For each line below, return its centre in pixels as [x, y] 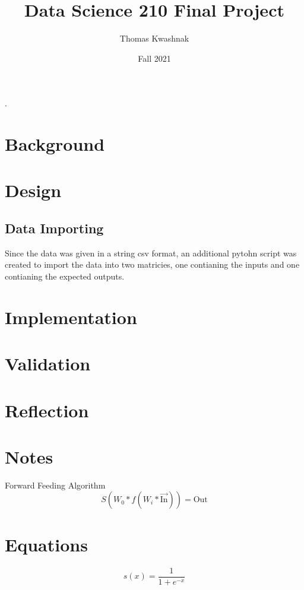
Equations [46, 544]
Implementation [71, 317]
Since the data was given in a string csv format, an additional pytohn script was [151, 253]
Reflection [47, 410]
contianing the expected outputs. [65, 276]
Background [55, 144]
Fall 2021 [154, 58]
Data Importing [54, 228]
